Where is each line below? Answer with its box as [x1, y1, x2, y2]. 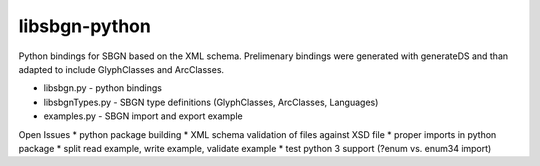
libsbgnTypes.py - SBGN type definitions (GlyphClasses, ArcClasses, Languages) [43, 96, 379, 108]
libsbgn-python [18, 15, 152, 37]
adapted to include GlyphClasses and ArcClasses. [18, 63, 225, 75]
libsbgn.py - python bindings [43, 82, 162, 94]
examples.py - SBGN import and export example [43, 110, 244, 122]
